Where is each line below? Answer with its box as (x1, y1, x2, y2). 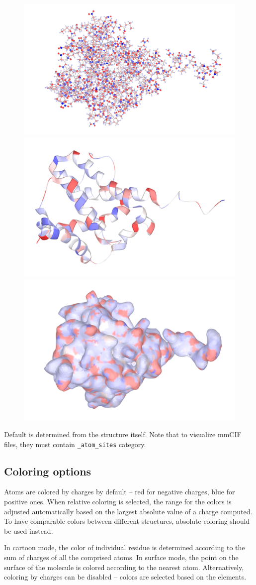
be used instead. (4, 525, 53, 536)
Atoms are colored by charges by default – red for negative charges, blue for (4, 486, 235, 497)
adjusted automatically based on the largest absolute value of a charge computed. (4, 506, 253, 516)
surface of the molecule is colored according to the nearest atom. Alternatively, (4, 562, 244, 572)
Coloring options (4, 463, 91, 478)
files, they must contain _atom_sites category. (4, 439, 146, 449)
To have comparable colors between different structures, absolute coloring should (4, 516, 250, 526)
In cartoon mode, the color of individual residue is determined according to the (4, 542, 245, 553)
